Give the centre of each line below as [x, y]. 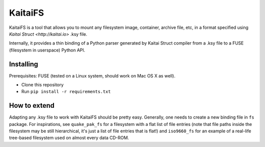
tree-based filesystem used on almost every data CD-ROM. [69, 138]
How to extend [32, 106]
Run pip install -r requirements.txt [66, 92]
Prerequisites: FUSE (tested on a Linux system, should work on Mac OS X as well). [92, 75]
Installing [24, 64]
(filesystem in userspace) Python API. [47, 50]
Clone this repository [42, 85]
